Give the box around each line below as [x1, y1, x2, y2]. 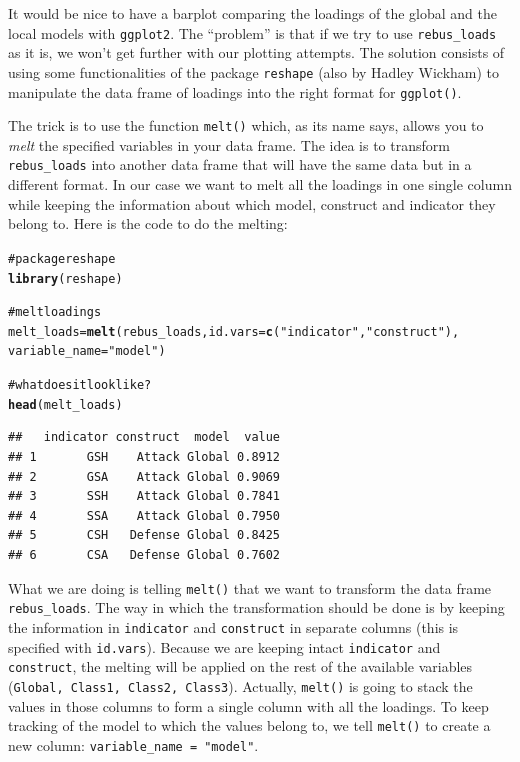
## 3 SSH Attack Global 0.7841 [8, 489, 281, 504]
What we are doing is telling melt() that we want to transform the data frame [8, 577, 492, 598]
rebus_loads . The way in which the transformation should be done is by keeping [8, 597, 505, 618]
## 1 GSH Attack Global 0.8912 [8, 450, 281, 465]
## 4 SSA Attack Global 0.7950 [8, 508, 281, 523]
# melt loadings [8, 305, 102, 320]
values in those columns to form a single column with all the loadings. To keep [8, 695, 489, 716]
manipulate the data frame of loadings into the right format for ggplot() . [8, 81, 462, 102]
